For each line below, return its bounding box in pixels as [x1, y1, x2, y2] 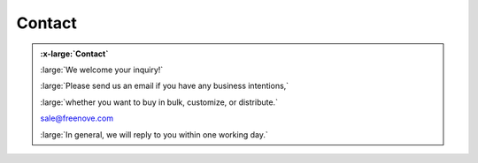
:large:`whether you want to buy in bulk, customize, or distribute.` [40, 97, 279, 107]
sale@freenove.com [40, 113, 114, 123]
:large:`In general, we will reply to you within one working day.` [40, 129, 269, 140]
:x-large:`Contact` [40, 48, 109, 59]
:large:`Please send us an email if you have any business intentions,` [40, 80, 289, 92]
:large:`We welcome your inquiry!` [40, 64, 164, 75]
